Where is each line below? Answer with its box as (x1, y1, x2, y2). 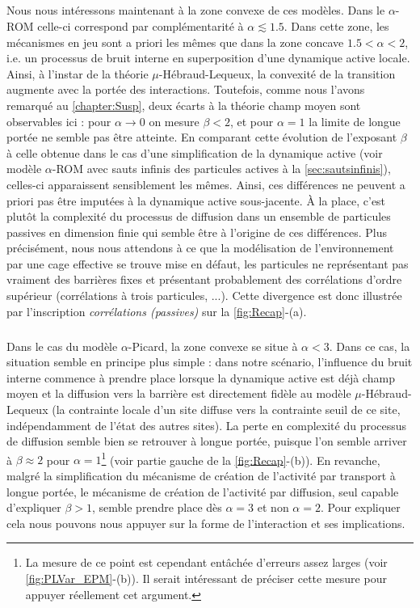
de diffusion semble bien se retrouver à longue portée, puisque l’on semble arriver (6, 433, 407, 450)
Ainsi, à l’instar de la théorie (6, 65, 149, 82)
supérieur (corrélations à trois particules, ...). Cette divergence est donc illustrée (6, 287, 402, 304)
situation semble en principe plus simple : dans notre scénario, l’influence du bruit (6, 353, 413, 370)
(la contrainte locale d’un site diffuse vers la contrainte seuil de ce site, (52, 401, 401, 417)
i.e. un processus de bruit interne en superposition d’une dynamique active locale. (6, 49, 410, 66)
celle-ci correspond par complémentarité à (37, 17, 244, 34)
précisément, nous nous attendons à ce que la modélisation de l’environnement (6, 239, 394, 256)
